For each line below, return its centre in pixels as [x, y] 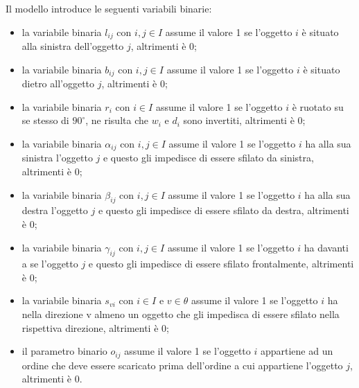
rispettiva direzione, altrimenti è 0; [95, 327]
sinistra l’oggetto [57, 158]
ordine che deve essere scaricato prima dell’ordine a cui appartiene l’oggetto [182, 365]
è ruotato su [318, 106]
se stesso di [45, 120]
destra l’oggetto [55, 210]
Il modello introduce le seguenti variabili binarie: [109, 8]
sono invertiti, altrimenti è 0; [244, 120]
